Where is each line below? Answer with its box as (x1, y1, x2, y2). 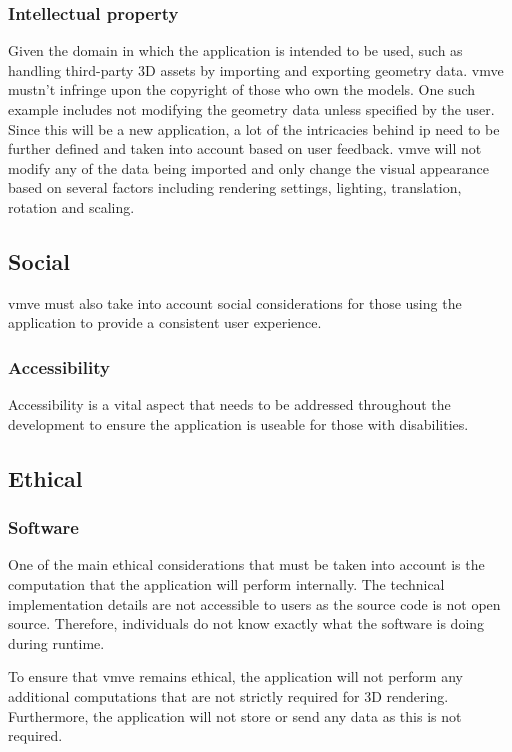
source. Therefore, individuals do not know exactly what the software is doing (8, 613, 485, 634)
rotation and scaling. (8, 196, 135, 217)
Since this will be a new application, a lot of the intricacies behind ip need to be (8, 118, 500, 139)
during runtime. (8, 632, 105, 653)
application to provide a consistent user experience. (8, 312, 322, 333)
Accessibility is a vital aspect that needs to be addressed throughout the (8, 394, 451, 415)
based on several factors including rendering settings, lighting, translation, (8, 177, 462, 198)
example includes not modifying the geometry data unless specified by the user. (8, 99, 495, 119)
